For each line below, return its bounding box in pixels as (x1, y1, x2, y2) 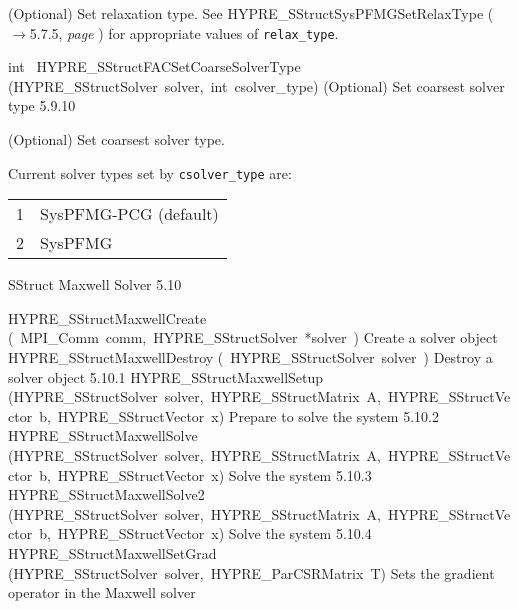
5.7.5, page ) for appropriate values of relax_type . (29, 22, 339, 43)
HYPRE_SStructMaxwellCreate (8, 307, 207, 328)
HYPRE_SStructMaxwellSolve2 (8, 484, 205, 505)
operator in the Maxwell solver (8, 582, 196, 603)
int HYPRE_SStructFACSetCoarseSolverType (8, 56, 301, 77)
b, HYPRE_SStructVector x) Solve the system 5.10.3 (39, 464, 372, 485)
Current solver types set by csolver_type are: (8, 162, 292, 183)
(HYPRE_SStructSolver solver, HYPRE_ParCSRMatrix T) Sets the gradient (8, 562, 495, 583)
